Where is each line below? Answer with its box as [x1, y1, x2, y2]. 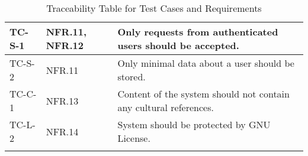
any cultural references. [117, 100, 214, 114]
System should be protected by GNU [117, 118, 271, 131]
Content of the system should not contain [117, 87, 290, 100]
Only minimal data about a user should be [117, 56, 294, 70]
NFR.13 [46, 93, 79, 108]
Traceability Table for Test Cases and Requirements [46, 1, 262, 15]
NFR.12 [46, 38, 84, 52]
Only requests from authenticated [117, 25, 278, 38]
